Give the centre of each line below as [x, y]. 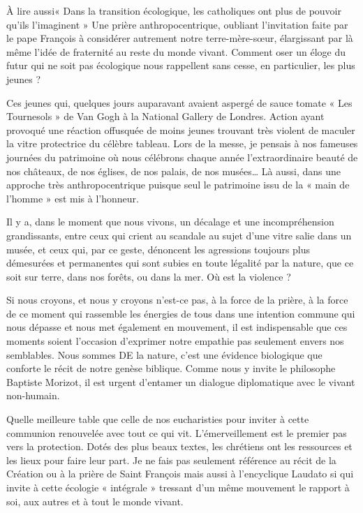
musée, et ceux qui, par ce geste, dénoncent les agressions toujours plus [158, 249]
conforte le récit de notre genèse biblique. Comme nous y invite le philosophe [171, 368]
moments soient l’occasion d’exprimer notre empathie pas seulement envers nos [175, 341]
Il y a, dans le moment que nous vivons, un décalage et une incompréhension [170, 222]
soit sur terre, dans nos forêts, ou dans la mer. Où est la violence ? [149, 276]
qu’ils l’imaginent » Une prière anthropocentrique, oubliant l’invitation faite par [177, 24]
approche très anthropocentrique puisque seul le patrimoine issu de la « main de [178, 185]
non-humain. [33, 395]
